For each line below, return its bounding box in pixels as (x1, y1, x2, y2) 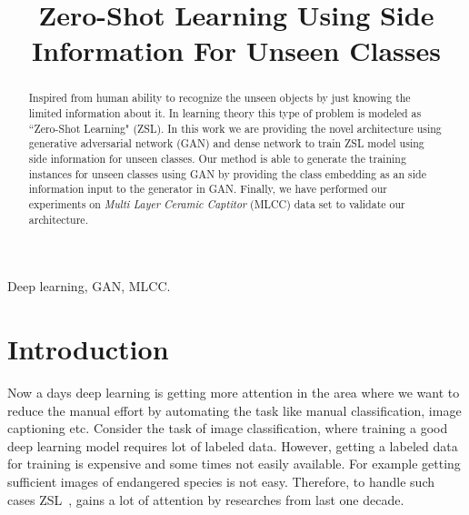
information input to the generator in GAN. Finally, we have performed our (28, 181, 388, 197)
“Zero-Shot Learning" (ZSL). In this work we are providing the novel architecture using (28, 120, 442, 136)
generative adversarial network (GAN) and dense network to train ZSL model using (28, 136, 424, 151)
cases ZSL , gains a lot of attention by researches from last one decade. (7, 490, 404, 509)
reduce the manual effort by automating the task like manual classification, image (7, 400, 462, 419)
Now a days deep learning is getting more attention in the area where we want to (7, 382, 460, 401)
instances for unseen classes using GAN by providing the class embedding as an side (28, 166, 426, 181)
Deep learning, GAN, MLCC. (7, 277, 171, 296)
